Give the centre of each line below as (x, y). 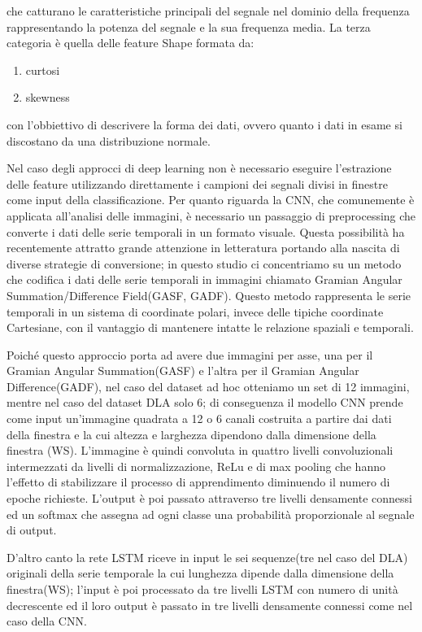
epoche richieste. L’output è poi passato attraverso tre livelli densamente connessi (210, 498)
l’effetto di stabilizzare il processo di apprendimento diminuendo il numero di (198, 482)
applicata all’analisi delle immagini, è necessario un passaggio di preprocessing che (211, 215)
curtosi (43, 70)
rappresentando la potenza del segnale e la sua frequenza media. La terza (189, 26)
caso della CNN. (47, 621)
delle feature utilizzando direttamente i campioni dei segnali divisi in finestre (197, 183)
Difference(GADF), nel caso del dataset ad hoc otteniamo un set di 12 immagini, (208, 386)
